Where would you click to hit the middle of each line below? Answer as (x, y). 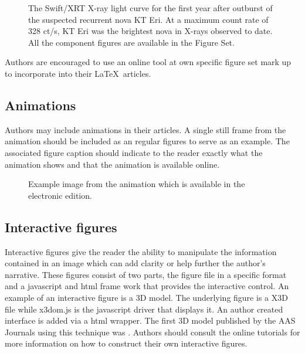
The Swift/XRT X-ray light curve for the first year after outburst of (150, 8)
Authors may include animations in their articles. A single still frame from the (145, 129)
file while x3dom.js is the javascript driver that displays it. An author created (144, 309)
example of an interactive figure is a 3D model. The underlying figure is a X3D (146, 297)
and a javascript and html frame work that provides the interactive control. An (147, 286)
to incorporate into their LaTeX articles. (78, 73)
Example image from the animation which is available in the (137, 184)
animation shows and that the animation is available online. (112, 164)
